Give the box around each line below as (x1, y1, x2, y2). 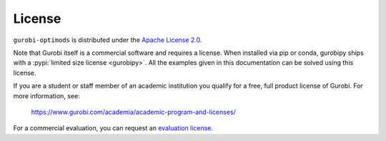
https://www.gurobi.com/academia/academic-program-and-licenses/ (31, 108, 236, 116)
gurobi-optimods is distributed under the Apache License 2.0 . (13, 36, 202, 44)
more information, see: (13, 91, 80, 100)
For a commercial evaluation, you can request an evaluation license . (13, 124, 214, 132)
